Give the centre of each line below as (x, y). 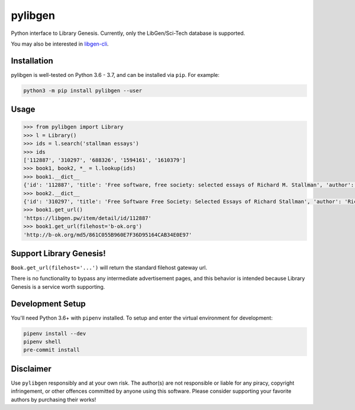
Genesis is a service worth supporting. (58, 286)
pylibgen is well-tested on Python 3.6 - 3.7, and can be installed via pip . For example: (115, 75)
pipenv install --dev (55, 333)
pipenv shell (42, 342)
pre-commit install (51, 350)
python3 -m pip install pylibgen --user (83, 91)
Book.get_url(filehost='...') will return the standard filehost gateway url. (109, 267)
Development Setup (48, 304)
